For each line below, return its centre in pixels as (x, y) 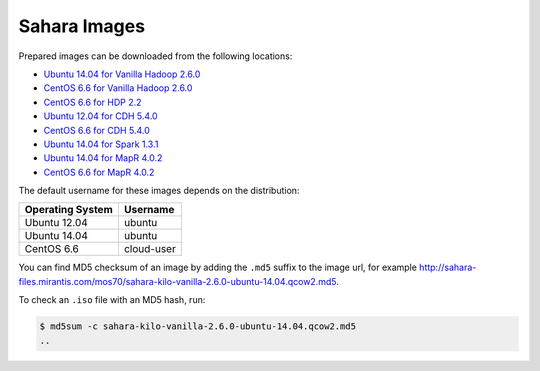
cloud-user (150, 249)
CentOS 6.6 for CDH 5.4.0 (96, 130)
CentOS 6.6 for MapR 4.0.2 (99, 172)
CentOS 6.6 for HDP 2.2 (92, 102)
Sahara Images (81, 26)
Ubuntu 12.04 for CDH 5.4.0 (101, 116)
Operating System (69, 210)
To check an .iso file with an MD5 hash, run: (112, 300)
